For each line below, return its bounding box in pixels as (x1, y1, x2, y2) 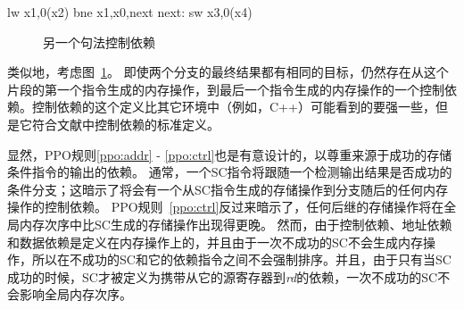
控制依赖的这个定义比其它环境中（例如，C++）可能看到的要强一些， (31, 97, 435, 116)
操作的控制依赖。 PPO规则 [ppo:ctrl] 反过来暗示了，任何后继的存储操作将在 (7, 197, 444, 216)
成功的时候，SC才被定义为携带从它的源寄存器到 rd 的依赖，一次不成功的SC (7, 267, 438, 286)
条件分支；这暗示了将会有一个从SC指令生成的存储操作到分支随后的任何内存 (7, 180, 448, 198)
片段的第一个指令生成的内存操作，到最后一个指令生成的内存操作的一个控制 (7, 79, 444, 98)
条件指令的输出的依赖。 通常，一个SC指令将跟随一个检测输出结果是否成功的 (7, 163, 452, 181)
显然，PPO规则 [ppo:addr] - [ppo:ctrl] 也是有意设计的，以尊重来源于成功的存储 (7, 145, 452, 163)
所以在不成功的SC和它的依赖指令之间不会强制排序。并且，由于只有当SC (31, 250, 452, 269)
